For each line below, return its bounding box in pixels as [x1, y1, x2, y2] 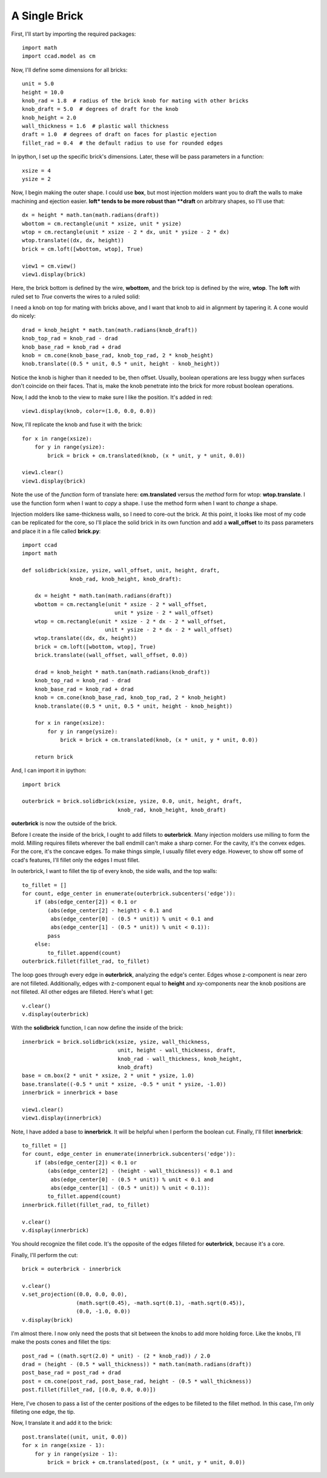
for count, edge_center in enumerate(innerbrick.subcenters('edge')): [22, 1150, 236, 1158]
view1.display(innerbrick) [22, 1115, 102, 1121]
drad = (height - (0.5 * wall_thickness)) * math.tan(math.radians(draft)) [22, 1361, 252, 1368]
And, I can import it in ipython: [11, 767, 87, 774]
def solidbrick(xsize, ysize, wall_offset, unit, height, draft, [22, 567, 220, 574]
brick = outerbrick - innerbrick [22, 1265, 121, 1273]
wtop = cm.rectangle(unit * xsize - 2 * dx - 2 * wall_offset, [34, 618, 226, 625]
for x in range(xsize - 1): [22, 1442, 105, 1449]
